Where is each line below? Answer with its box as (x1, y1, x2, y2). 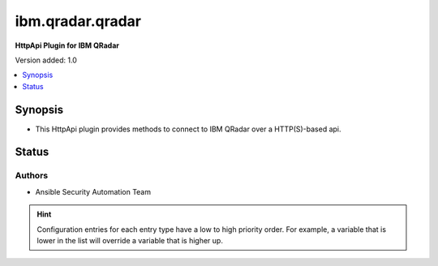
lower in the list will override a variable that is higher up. (36, 235, 223, 245)
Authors (15, 170, 49, 182)
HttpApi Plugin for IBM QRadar (15, 41, 119, 50)
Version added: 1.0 (15, 55, 77, 65)
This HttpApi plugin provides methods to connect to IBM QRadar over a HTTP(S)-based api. (35, 124, 341, 134)
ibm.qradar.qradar (15, 12, 142, 30)
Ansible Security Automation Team (35, 187, 152, 196)
